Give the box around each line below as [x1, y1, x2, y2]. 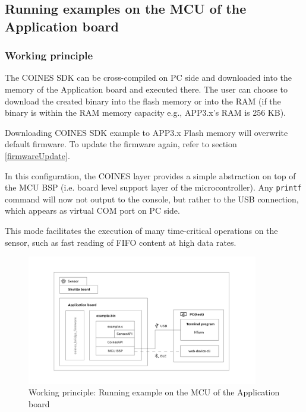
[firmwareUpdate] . [5, 149, 70, 161]
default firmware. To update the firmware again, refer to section [5, 138, 237, 150]
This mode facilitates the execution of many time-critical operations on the [5, 224, 278, 236]
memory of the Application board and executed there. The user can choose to [5, 83, 288, 95]
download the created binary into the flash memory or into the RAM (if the [5, 94, 281, 107]
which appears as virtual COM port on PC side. [5, 204, 180, 217]
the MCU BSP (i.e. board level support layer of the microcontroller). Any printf [5, 181, 302, 194]
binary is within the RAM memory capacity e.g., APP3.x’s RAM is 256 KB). [5, 106, 286, 119]
